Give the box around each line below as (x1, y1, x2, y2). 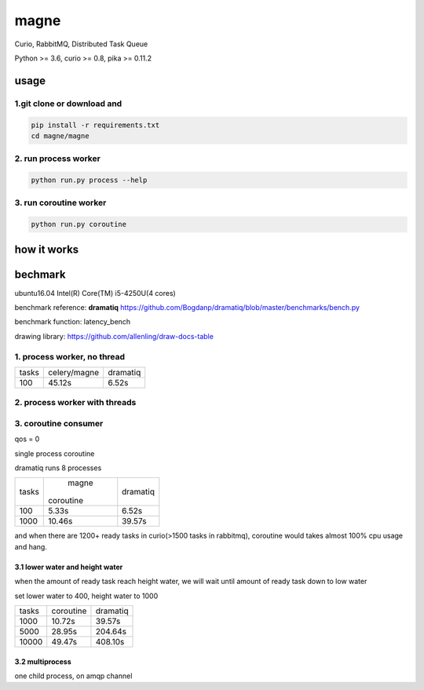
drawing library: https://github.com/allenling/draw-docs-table (14, 331, 214, 341)
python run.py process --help (31, 176, 148, 184)
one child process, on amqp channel (14, 671, 133, 681)
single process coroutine (14, 448, 95, 458)
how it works (14, 243, 79, 256)
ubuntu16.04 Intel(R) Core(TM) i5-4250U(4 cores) (14, 288, 176, 298)
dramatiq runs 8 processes (14, 463, 102, 473)
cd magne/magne (31, 131, 90, 141)
